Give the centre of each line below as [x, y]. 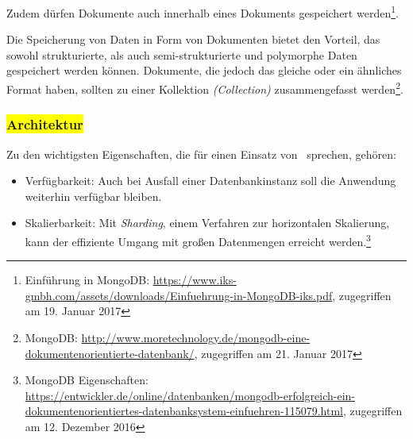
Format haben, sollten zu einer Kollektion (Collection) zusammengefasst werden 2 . [205, 88]
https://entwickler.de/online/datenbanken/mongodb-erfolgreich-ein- [190, 395]
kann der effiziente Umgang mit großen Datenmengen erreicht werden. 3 [198, 240]
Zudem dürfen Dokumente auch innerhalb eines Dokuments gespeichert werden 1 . [203, 12]
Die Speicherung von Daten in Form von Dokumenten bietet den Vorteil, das [193, 39]
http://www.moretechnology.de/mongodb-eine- [196, 337]
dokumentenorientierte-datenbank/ [110, 353]
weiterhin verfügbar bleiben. [93, 196]
